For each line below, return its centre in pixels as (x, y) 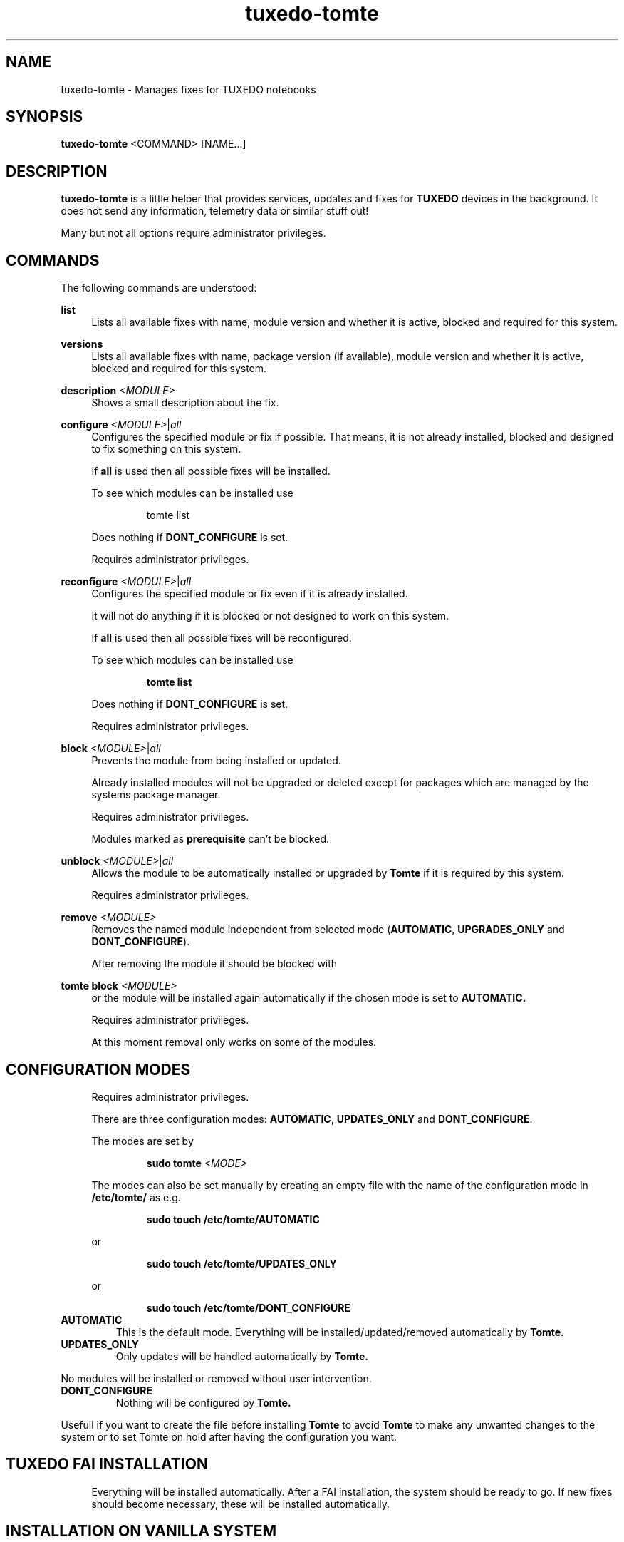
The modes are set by (142, 1141)
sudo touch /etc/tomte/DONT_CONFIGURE (248, 1307)
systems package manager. (156, 795)
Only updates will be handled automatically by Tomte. (242, 1356)
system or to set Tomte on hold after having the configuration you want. (229, 1436)
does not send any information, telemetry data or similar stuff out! (215, 211)
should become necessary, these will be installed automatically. (241, 1504)
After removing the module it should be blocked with (214, 964)
